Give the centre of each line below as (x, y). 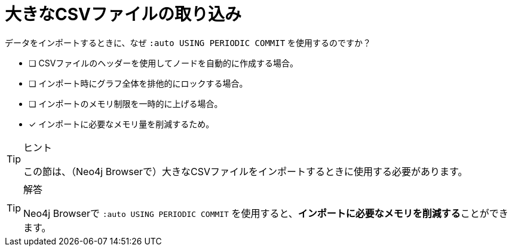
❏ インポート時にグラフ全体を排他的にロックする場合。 (138, 83)
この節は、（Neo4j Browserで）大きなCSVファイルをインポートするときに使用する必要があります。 (246, 171)
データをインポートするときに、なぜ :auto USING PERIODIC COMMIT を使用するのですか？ (188, 42)
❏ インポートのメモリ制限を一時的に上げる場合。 (126, 103)
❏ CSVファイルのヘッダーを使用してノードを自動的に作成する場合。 (163, 63)
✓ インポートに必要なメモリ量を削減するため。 (122, 124)
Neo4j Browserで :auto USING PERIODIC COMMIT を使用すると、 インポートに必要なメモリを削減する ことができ (266, 213)
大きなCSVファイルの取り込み (123, 14)
